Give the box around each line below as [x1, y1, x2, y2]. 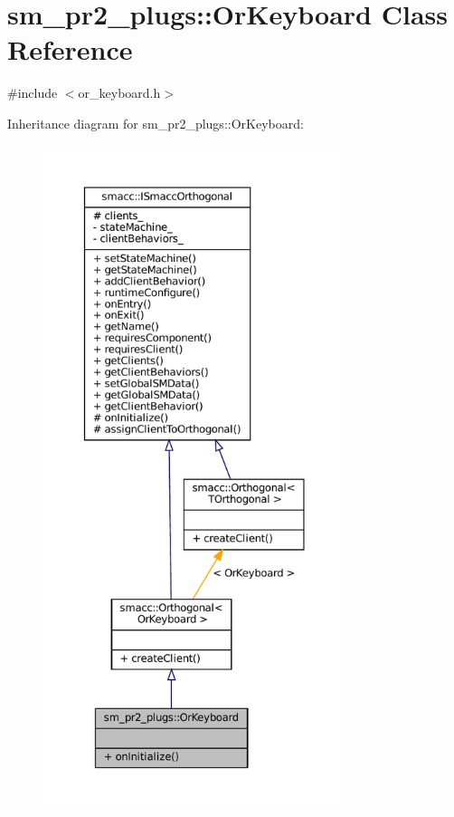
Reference [7, 31, 133, 68]
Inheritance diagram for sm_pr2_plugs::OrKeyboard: [7, 113, 304, 132]
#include [7, 83, 58, 102]
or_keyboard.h [78, 83, 161, 102]
